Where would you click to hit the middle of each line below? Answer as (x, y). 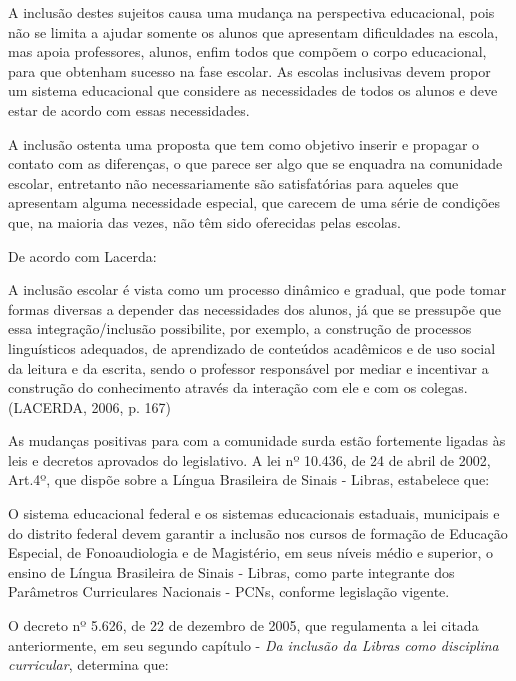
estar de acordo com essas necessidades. (129, 109)
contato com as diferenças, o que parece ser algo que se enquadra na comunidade (255, 163)
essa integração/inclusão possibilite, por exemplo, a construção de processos (240, 328)
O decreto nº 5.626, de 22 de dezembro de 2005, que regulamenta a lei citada (243, 625)
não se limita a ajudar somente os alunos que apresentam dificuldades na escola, (253, 31)
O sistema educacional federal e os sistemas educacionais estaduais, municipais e (254, 513)
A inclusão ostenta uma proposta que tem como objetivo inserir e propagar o (244, 143)
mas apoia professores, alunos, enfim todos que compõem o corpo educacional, (247, 51)
